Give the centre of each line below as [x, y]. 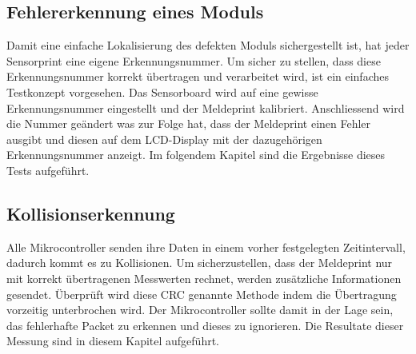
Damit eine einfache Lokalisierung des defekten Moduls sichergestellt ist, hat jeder [208, 45]
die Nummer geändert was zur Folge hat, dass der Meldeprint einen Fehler [189, 123]
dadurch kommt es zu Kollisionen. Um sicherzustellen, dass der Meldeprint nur [200, 263]
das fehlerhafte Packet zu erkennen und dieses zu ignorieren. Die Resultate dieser [205, 325]
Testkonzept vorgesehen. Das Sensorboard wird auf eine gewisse [162, 91]
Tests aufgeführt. [48, 170]
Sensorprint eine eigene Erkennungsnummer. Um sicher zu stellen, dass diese [194, 60]
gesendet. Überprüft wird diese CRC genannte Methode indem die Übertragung [202, 294]
